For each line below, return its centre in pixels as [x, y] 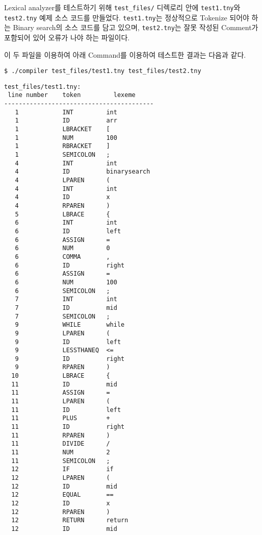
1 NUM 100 [66, 138]
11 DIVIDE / [61, 444]
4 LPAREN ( [62, 180]
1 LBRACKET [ [62, 129]
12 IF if [62, 469]
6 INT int [66, 223]
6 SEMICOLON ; [62, 291]
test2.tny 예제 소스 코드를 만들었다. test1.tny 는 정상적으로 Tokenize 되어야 [127, 17]
